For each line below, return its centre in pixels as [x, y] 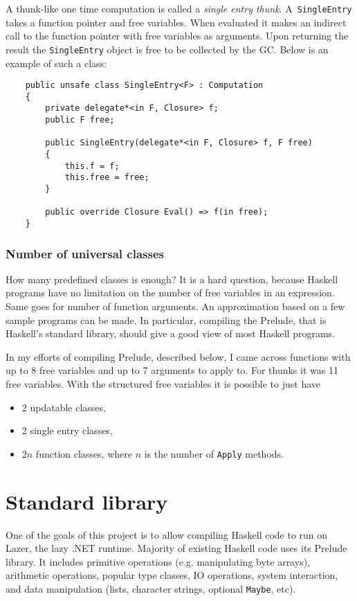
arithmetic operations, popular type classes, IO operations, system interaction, [172, 575]
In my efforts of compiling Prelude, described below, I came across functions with [178, 356]
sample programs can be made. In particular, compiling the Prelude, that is [166, 320]
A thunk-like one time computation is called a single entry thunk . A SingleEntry [179, 8]
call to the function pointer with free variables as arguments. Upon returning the [177, 36]
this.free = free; [107, 178]
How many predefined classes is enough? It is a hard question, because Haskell [172, 279]
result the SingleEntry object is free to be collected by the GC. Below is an [167, 49]
